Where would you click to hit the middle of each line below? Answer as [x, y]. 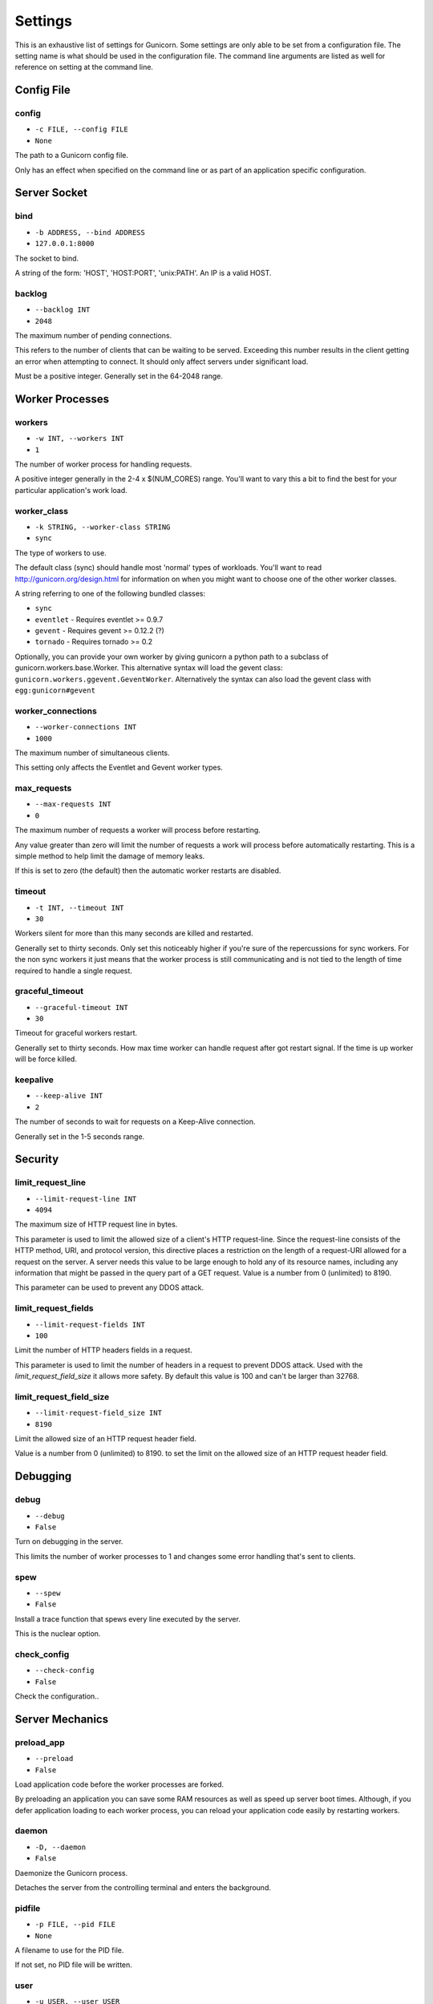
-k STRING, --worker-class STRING [103, 527]
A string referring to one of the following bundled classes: [110, 593]
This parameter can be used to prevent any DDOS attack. [109, 1287]
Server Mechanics [61, 1719]
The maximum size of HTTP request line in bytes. [96, 1224]
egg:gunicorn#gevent [55, 691]
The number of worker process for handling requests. [103, 464]
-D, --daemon [61, 1847]
